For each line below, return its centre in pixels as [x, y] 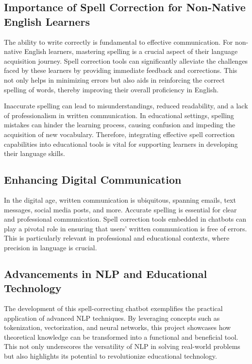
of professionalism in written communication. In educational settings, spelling [119, 115]
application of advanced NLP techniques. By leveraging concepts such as [112, 318]
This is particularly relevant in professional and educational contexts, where [117, 238]
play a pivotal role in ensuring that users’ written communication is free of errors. [126, 228]
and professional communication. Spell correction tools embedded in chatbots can [125, 219]
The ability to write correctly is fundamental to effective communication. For [118, 42]
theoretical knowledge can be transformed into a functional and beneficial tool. [121, 337]
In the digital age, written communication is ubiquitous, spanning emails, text [120, 199]
